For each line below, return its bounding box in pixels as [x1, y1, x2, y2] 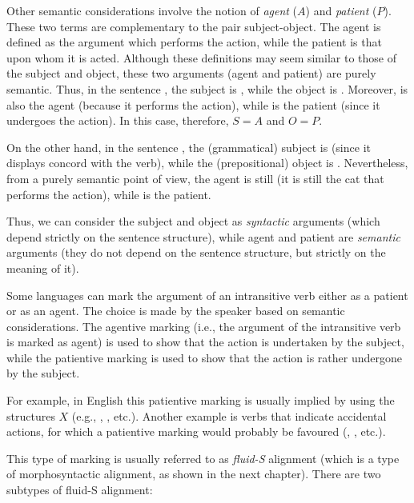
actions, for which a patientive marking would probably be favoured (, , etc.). [6, 423, 386, 440]
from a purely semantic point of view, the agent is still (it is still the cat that [6, 170, 384, 186]
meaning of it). [6, 259, 79, 276]
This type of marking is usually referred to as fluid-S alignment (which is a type [6, 449, 400, 466]
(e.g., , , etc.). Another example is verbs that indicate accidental [71, 407, 387, 424]
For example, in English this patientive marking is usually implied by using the [6, 392, 395, 409]
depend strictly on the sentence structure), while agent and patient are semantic [6, 228, 400, 245]
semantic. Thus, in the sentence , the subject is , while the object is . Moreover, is [6, 80, 408, 97]
